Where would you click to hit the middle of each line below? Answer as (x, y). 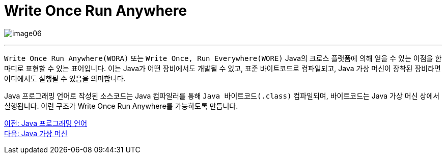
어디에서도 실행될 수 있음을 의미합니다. (65, 78)
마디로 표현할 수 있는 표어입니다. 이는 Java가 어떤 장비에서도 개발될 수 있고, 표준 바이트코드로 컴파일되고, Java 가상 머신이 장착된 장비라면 (222, 68)
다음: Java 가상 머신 (36, 133)
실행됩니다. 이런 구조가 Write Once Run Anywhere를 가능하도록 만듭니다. (121, 106)
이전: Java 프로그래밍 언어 (46, 123)
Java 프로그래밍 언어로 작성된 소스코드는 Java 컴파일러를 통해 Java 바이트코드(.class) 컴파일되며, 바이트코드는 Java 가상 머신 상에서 (222, 96)
